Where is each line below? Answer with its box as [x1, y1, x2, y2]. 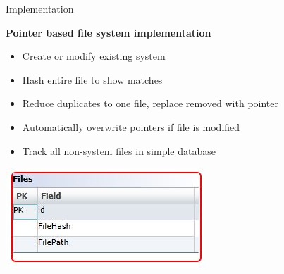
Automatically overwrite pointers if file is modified [22, 119, 240, 134]
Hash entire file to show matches [22, 72, 163, 87]
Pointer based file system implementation [6, 25, 211, 39]
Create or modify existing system [22, 49, 166, 63]
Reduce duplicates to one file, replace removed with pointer [22, 96, 278, 111]
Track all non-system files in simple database [22, 143, 216, 158]
